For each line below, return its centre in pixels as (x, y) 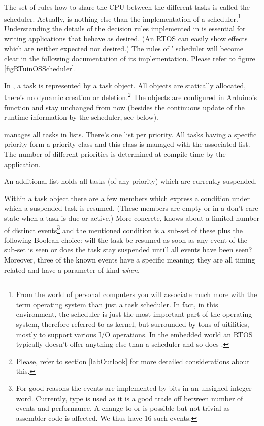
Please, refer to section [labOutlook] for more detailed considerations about (133, 361)
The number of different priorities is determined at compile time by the (115, 154)
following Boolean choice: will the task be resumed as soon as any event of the (126, 239)
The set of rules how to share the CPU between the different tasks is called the (127, 7)
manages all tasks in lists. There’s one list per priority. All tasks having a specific (130, 134)
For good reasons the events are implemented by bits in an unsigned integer (134, 388)
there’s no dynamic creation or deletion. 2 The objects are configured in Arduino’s (130, 96)
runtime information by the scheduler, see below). (81, 117)
